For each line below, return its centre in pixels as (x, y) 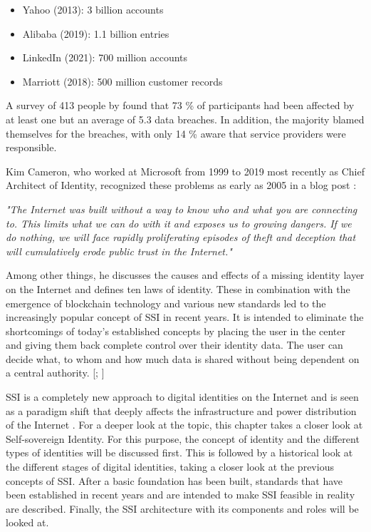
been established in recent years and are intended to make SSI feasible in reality (181, 495)
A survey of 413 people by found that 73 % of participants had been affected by (180, 105)
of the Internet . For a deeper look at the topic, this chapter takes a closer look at (184, 425)
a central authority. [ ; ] (55, 373)
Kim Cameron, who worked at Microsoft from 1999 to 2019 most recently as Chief (185, 171)
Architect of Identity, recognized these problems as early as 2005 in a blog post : (181, 185)
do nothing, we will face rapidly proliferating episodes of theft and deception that (181, 237)
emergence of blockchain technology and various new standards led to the (166, 303)
